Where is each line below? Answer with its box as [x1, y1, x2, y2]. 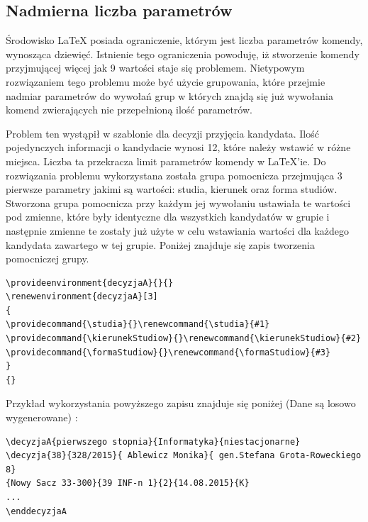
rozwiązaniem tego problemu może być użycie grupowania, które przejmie [6, 74, 325, 89]
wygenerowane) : [6, 410, 78, 425]
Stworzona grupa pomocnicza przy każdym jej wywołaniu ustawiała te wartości [6, 195, 351, 210]
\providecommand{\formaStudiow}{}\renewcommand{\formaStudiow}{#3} [6, 347, 331, 357]
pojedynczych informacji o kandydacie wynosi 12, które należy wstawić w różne [6, 140, 351, 155]
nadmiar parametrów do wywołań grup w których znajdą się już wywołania [6, 88, 333, 103]
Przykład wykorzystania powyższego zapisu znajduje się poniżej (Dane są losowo [6, 396, 356, 411]
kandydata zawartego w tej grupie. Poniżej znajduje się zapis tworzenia [6, 237, 316, 252]
